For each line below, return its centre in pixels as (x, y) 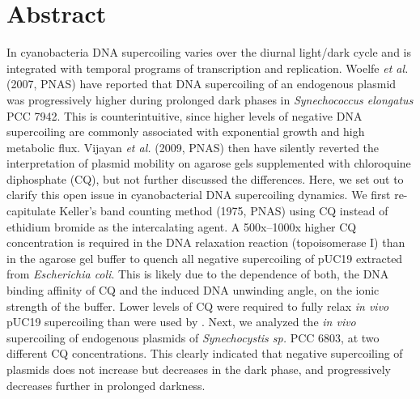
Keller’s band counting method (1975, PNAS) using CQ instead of (224, 211)
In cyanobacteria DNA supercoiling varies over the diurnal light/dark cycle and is (209, 52)
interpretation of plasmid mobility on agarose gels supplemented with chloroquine (209, 163)
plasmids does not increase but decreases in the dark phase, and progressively (199, 369)
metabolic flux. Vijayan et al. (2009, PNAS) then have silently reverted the (193, 147)
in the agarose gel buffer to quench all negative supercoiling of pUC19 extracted (205, 258)
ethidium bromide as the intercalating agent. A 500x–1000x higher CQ (182, 226)
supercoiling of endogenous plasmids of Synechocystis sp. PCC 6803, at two (193, 337)
